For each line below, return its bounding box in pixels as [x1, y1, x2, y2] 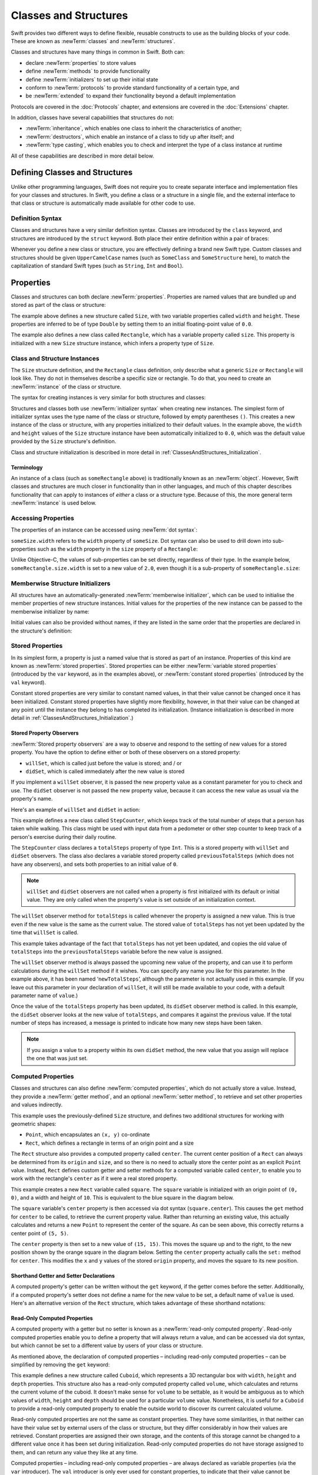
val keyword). [11, 678, 47, 686]
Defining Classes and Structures [11, 168, 133, 178]
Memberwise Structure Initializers [11, 579, 111, 587]
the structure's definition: [11, 627, 72, 634]
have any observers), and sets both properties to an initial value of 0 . [11, 860, 178, 867]
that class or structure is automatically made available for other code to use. [11, 199, 196, 206]
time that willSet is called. [11, 929, 79, 936]
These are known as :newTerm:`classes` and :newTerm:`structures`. [11, 37, 175, 44]
